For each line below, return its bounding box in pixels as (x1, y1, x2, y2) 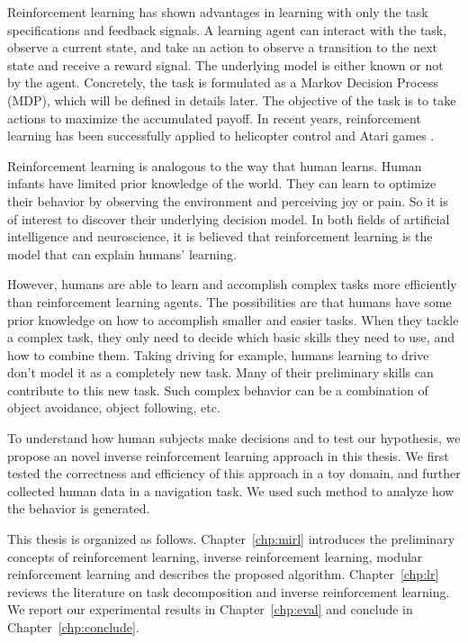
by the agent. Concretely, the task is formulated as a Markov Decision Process (7, 73, 438, 92)
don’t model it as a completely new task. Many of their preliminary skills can (7, 363, 434, 382)
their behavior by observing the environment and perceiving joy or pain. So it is (7, 191, 448, 210)
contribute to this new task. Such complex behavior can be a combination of (7, 380, 428, 399)
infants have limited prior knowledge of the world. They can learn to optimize (7, 174, 436, 193)
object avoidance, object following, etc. (7, 398, 220, 417)
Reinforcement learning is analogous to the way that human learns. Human (7, 156, 422, 175)
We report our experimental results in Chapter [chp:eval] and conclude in (7, 600, 413, 619)
